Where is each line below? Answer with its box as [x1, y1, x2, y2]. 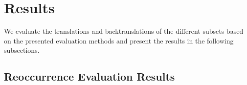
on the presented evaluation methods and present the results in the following [4, 35, 234, 45]
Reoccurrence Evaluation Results [4, 69, 175, 84]
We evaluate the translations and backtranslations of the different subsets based [4, 26, 244, 36]
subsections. [4, 45, 40, 55]
